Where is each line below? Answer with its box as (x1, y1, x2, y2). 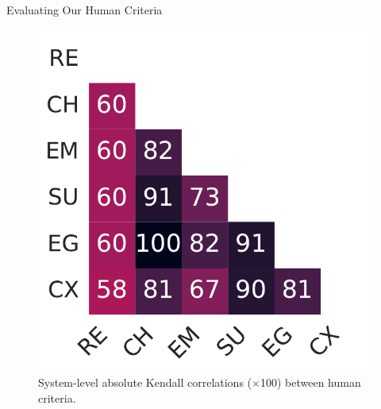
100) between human (260, 373, 361, 390)
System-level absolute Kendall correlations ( (38, 373, 252, 390)
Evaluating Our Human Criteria (6, 2, 163, 17)
